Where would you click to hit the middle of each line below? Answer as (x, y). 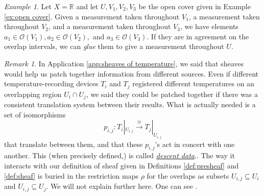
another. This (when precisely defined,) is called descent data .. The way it (119, 155)
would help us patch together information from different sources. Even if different (131, 73)
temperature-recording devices (51, 83)
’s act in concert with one (195, 144)
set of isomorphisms (35, 114)
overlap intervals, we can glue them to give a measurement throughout (114, 46)
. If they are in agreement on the (198, 36)
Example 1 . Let (28, 6)
